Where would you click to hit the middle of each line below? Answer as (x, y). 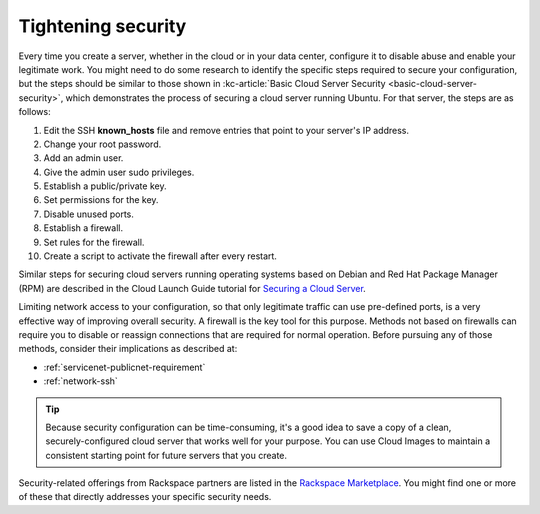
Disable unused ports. (89, 214)
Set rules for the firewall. (94, 242)
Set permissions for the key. (101, 200)
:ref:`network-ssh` (81, 381)
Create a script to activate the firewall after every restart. (160, 256)
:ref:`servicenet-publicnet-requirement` (124, 367)
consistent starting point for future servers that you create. (166, 455)
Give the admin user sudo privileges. (119, 172)
